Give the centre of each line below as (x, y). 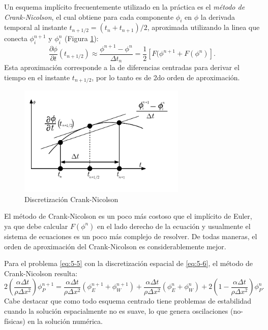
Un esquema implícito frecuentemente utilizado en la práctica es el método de (125, 7)
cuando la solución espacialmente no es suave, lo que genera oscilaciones (116, 310)
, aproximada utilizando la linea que (203, 27)
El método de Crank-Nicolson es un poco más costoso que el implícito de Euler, (128, 216)
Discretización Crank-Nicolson (71, 199)
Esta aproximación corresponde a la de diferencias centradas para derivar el (122, 67)
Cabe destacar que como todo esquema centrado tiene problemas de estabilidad (128, 301)
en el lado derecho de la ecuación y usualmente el (174, 226)
